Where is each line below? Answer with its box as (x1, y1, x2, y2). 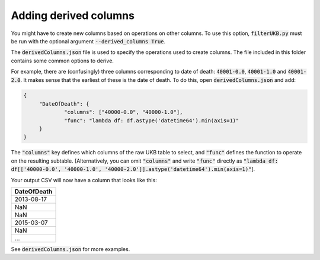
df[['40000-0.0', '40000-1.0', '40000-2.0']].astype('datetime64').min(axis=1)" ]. (11, 166, 255, 173)
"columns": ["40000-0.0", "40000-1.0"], (64, 109, 183, 116)
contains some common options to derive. (11, 57, 114, 64)
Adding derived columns (11, 9, 135, 22)
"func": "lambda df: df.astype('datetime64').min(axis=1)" (64, 117, 239, 124)
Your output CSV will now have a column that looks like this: (11, 176, 157, 183)
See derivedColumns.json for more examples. (11, 245, 130, 252)
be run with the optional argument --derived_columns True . (11, 37, 166, 45)
